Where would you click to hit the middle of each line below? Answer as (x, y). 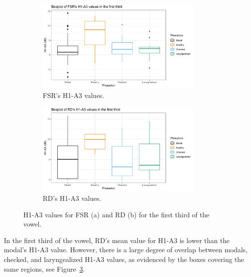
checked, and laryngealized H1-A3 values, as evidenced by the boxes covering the (124, 259)
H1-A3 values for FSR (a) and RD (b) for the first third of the (116, 214)
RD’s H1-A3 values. (72, 198)
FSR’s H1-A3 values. (74, 95)
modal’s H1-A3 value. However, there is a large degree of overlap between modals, (126, 250)
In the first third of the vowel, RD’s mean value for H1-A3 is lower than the (117, 240)
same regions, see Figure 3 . (44, 269)
